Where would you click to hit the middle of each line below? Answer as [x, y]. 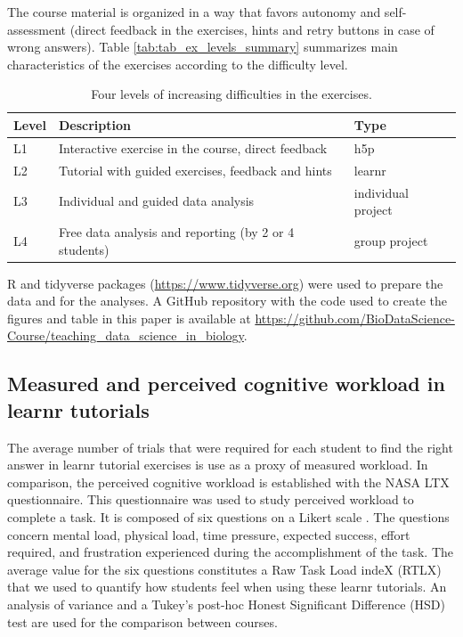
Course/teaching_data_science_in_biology [126, 335]
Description [94, 124]
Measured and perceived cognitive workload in [226, 384]
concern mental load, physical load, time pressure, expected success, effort [209, 534]
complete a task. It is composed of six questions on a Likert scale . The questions [228, 516]
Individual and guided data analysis [156, 201]
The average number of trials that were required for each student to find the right [230, 447]
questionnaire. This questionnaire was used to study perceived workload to [211, 499]
